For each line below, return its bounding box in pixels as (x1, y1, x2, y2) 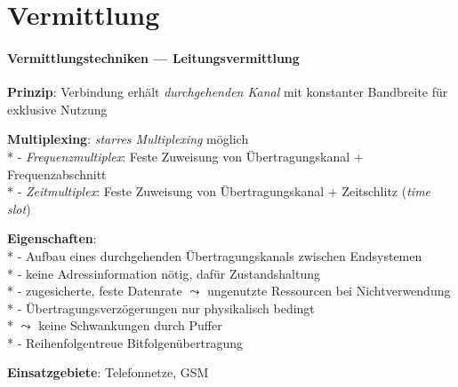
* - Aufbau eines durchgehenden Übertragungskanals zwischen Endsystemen (7, 246, 422, 265)
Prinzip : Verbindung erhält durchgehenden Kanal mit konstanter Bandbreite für (7, 83, 448, 101)
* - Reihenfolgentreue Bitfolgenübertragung (7, 333, 243, 351)
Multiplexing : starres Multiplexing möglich (7, 130, 249, 148)
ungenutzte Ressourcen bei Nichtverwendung (207, 281, 451, 300)
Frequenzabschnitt (7, 164, 107, 183)
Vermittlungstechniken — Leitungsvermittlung (7, 48, 300, 67)
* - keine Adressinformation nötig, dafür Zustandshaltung (7, 264, 321, 282)
